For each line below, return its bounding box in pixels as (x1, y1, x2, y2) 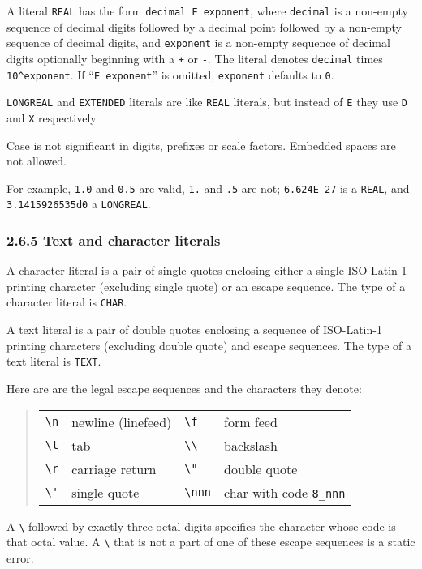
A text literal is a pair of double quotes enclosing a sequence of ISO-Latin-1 (6, 321, 382, 338)
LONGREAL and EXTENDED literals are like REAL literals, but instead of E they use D (6, 93, 407, 110)
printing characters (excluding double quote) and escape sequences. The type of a (6, 336, 411, 353)
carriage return (71, 459, 157, 478)
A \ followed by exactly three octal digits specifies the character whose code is (6, 517, 396, 534)
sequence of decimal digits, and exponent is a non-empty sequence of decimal (6, 34, 390, 51)
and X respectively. (6, 109, 99, 126)
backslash (224, 435, 278, 455)
